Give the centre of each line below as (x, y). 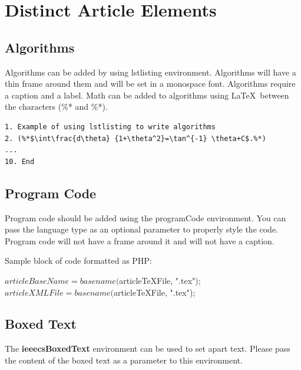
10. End (20, 161)
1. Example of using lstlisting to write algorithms (110, 127)
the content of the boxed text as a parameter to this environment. (124, 360)
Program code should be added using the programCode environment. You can (145, 217)
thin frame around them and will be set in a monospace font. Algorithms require (150, 84)
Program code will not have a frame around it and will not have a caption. (140, 240)
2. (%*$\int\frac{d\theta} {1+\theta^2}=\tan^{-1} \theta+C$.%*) (135, 138)
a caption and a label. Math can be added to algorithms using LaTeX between (147, 95)
